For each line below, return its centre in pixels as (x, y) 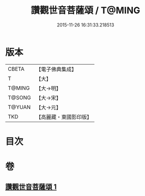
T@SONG (20, 97)
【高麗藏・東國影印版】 (64, 117)
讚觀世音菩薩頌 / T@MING (85, 10)
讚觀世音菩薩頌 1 (31, 187)
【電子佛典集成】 (56, 69)
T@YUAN (19, 107)
